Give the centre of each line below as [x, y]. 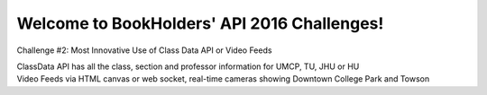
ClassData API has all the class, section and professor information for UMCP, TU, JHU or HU [188, 66]
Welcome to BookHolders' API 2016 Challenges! [200, 23]
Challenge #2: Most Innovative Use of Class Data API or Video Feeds [144, 50]
